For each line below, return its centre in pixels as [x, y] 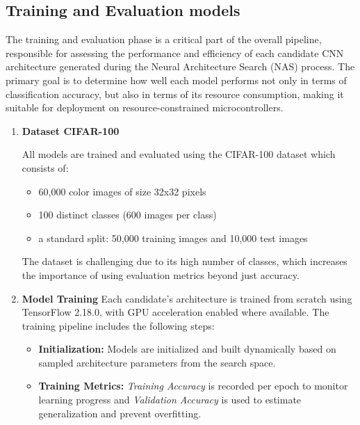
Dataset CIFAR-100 [71, 130]
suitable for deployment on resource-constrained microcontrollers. [145, 107]
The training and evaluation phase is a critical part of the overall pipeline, [164, 39]
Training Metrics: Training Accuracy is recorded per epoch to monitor [193, 386]
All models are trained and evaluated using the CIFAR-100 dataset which [179, 154]
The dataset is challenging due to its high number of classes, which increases [185, 261]
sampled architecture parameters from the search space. [157, 362]
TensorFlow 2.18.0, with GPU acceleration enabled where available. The [175, 312]
